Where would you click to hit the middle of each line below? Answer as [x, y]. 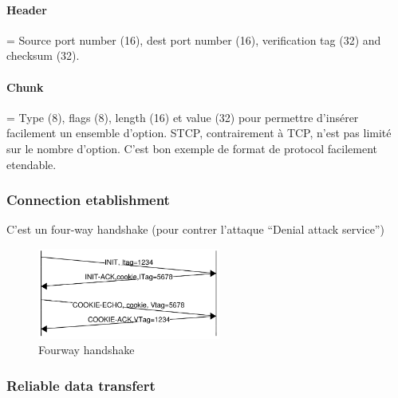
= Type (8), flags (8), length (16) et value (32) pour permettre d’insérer [183, 117]
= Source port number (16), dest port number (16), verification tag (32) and [194, 39]
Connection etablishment [88, 200]
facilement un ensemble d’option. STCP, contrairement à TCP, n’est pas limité [199, 133]
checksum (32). [43, 55]
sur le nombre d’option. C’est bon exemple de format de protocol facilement [192, 148]
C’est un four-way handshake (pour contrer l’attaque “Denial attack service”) [195, 229]
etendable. [32, 164]
